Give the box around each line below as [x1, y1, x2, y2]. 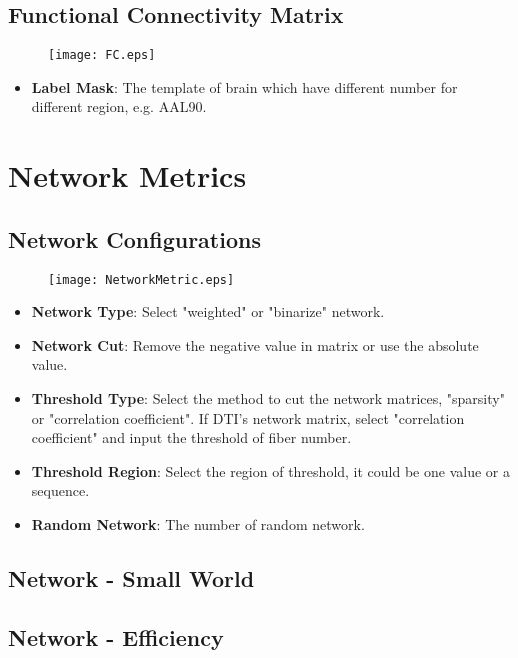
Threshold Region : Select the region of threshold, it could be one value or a [31, 460, 510, 481]
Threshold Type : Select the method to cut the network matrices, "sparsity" [31, 388, 505, 409]
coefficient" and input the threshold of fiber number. [31, 427, 352, 448]
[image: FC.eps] [48, 48, 156, 63]
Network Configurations [8, 223, 261, 254]
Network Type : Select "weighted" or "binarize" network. [31, 301, 385, 322]
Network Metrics [8, 155, 247, 196]
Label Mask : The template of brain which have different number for [31, 76, 458, 97]
